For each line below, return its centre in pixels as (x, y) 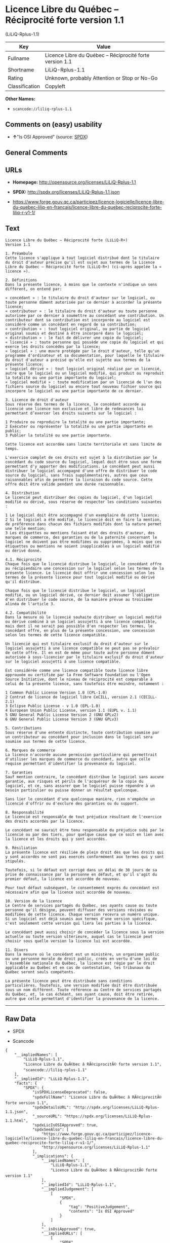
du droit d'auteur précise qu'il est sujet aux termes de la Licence (80, 262)
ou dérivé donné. (24, 551)
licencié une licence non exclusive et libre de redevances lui (74, 409)
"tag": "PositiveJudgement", (99, 1207)
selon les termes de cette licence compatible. (56, 635)
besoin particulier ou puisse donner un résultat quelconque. (72, 790)
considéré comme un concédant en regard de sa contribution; (71, 324)
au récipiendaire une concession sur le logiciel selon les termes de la (85, 568)
